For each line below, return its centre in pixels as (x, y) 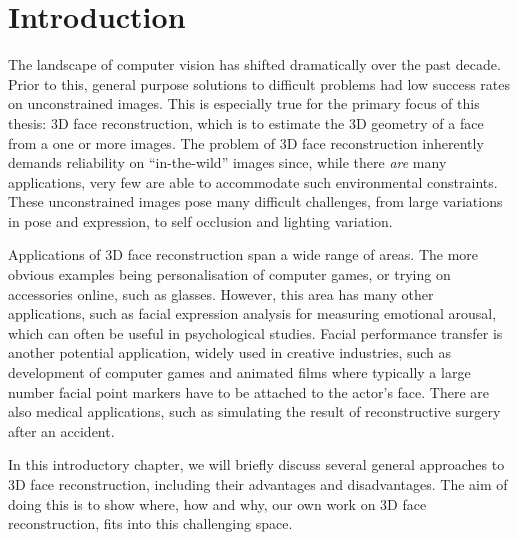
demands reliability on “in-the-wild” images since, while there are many (227, 162)
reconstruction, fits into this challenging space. (150, 523)
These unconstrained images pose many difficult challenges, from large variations (255, 201)
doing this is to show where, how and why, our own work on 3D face (217, 503)
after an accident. (61, 430)
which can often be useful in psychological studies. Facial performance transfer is (255, 332)
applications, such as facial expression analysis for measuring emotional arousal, (252, 313)
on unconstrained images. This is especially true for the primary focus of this (244, 103)
